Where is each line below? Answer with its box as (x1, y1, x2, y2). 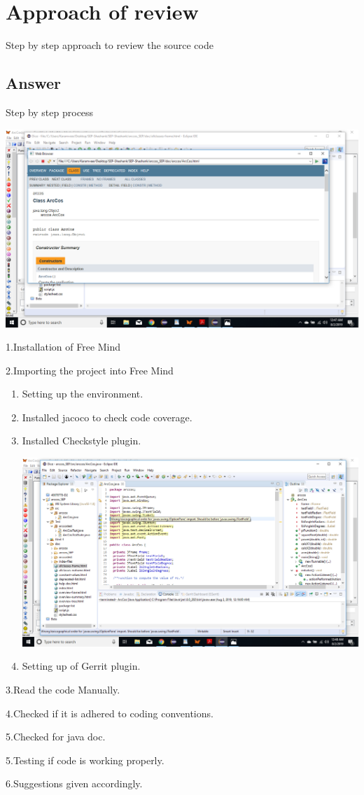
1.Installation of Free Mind (6, 339, 121, 354)
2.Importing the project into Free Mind (6, 363, 174, 377)
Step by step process (6, 104, 94, 119)
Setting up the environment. (22, 386, 143, 401)
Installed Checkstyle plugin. (22, 433, 141, 448)
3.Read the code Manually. (6, 682, 120, 696)
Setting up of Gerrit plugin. (22, 659, 141, 673)
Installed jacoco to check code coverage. (22, 409, 192, 424)
